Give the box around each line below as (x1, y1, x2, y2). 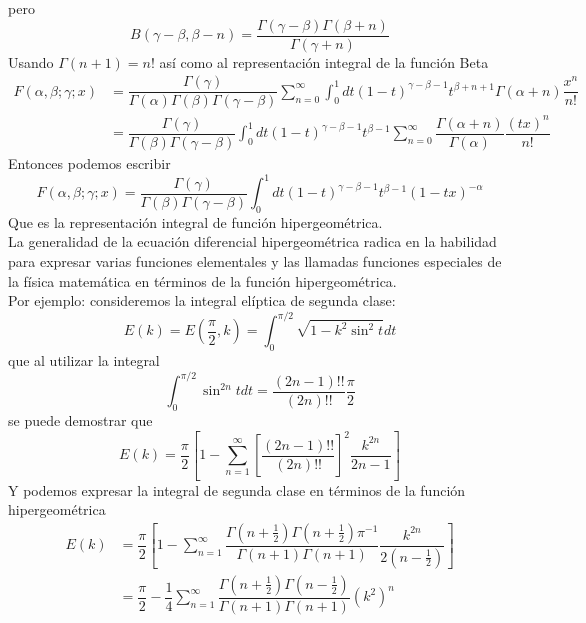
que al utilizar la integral (8, 350, 160, 371)
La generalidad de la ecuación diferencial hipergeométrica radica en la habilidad (8, 231, 497, 252)
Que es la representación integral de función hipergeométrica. (8, 211, 383, 232)
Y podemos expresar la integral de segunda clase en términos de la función (8, 479, 466, 500)
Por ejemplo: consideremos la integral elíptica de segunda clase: (8, 290, 396, 311)
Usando (8, 51, 54, 72)
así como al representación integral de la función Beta (159, 51, 489, 72)
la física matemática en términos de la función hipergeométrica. (8, 270, 397, 291)
